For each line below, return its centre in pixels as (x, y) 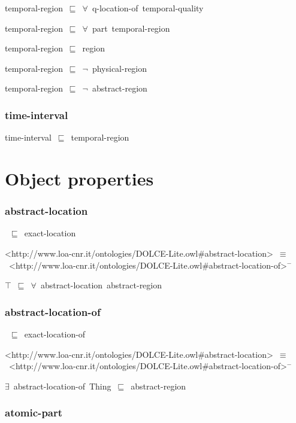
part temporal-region (131, 28)
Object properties (79, 178)
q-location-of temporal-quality (148, 8)
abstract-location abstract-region (101, 285)
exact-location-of (55, 334)
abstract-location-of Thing (62, 386)
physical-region (120, 68)
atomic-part (34, 413)
